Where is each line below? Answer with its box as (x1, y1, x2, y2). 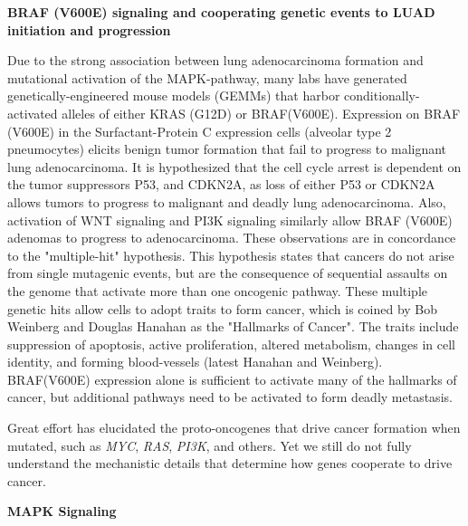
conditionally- (344, 86, 420, 105)
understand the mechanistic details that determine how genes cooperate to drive (7, 454, 453, 473)
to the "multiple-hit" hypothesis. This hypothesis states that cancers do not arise (7, 245, 454, 264)
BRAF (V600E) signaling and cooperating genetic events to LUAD (7, 3, 435, 21)
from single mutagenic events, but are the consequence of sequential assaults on (7, 263, 448, 282)
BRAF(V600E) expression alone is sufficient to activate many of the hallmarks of (7, 369, 457, 388)
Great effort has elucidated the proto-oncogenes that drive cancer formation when (7, 418, 461, 437)
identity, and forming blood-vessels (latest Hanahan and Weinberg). (7, 352, 383, 371)
